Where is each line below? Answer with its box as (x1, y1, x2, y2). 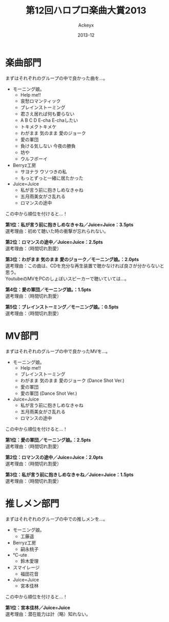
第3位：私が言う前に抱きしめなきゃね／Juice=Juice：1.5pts (5, 471, 134, 478)
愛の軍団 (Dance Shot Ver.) (20, 390, 77, 396)
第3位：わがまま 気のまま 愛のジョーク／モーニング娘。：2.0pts (5, 256, 139, 262)
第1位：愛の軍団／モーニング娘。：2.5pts (5, 436, 91, 443)
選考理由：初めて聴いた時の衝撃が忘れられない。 (5, 228, 109, 234)
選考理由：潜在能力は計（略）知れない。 (5, 611, 91, 617)
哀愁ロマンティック (20, 98, 61, 104)
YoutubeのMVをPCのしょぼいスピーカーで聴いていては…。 (5, 276, 130, 282)
